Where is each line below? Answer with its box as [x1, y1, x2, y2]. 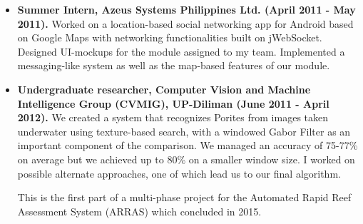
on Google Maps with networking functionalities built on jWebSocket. [17, 30, 322, 45]
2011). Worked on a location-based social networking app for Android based [17, 16, 354, 31]
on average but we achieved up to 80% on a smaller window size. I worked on [17, 151, 355, 166]
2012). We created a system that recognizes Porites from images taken [17, 110, 328, 125]
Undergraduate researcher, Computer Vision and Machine [17, 81, 311, 96]
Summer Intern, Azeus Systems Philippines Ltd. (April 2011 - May [17, 2, 356, 16]
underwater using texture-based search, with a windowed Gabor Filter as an [17, 123, 351, 138]
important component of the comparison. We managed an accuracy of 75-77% [17, 138, 358, 153]
